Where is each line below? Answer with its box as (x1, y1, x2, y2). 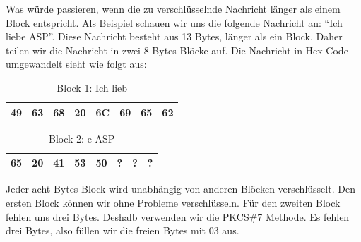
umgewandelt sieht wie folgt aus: (6, 56, 147, 71)
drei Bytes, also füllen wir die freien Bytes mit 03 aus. (6, 223, 239, 238)
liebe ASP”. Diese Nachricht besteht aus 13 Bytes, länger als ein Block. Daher (6, 29, 343, 44)
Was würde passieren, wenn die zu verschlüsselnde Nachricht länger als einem (6, 1, 341, 16)
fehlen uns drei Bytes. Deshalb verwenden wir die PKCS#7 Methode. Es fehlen (6, 209, 350, 224)
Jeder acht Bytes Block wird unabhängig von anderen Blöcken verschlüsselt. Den (6, 181, 355, 196)
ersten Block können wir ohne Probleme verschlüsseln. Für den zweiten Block (6, 195, 341, 210)
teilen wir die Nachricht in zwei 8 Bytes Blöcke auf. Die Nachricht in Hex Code (6, 42, 348, 57)
